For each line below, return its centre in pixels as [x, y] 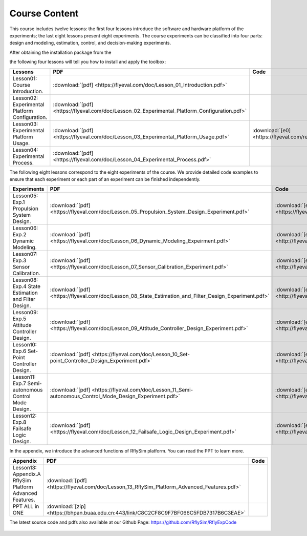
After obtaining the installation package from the [60, 52]
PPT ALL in [26, 506]
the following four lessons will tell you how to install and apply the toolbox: [88, 62]
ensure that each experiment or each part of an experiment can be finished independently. [105, 179]
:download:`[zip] [66, 506]
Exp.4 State [27, 286]
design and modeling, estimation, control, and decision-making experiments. [90, 43]
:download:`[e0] [272, 130]
